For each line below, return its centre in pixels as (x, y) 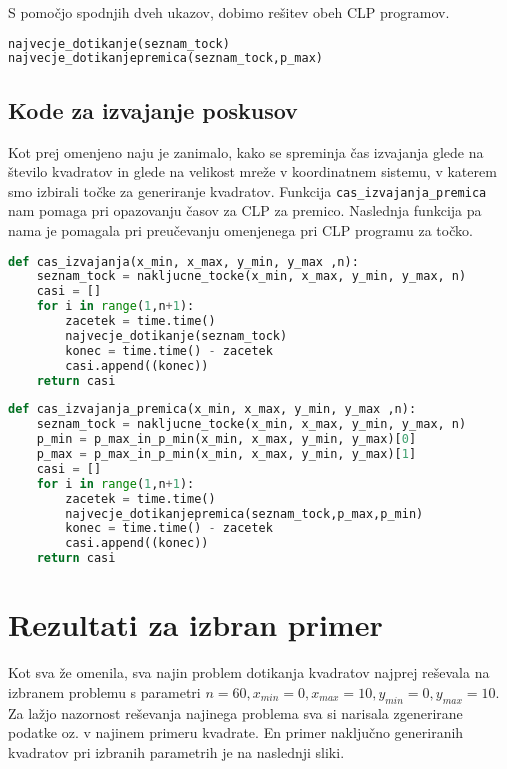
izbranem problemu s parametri (104, 691)
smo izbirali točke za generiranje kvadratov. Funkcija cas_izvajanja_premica (247, 190)
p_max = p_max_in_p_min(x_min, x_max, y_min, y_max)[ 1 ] (226, 454)
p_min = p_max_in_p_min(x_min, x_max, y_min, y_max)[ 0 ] (226, 439)
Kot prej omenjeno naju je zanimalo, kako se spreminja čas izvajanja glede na (246, 151)
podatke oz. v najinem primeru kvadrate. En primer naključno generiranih (236, 732)
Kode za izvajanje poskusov (153, 109)
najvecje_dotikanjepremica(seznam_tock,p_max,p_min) (244, 513)
